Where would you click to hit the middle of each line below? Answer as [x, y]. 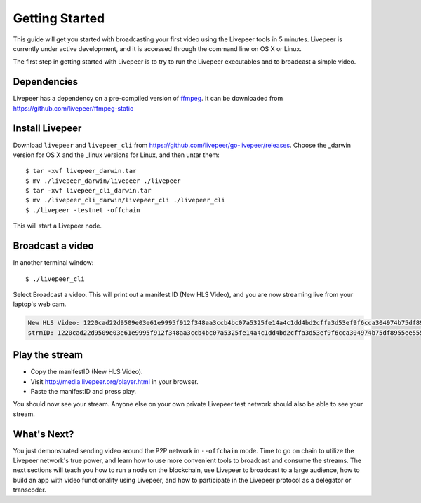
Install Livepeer [47, 129]
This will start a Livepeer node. [57, 226]
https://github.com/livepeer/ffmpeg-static [73, 108]
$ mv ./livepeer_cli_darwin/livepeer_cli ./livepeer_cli [126, 200]
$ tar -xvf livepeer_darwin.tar [81, 171]
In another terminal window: [53, 263]
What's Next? [44, 434]
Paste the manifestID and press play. [83, 391]
